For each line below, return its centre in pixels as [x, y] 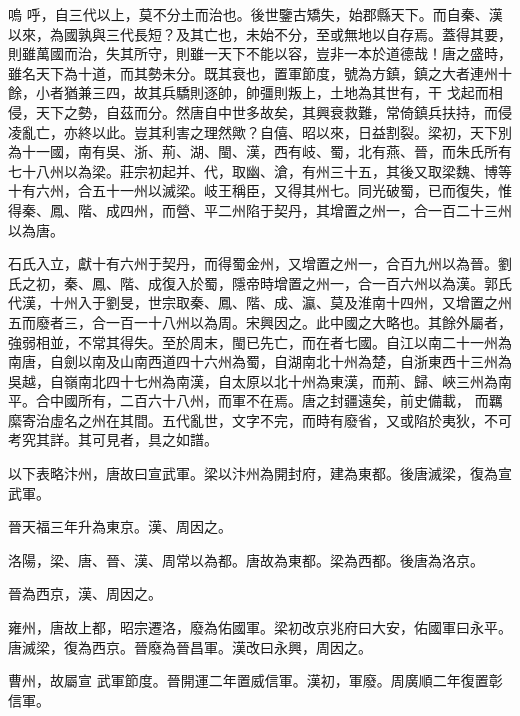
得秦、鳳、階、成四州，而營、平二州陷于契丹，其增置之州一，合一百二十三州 [260, 209]
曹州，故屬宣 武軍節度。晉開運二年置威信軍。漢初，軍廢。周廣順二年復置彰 [255, 680]
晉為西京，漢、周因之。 [85, 593]
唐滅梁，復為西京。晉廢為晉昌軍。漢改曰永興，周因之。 [190, 646]
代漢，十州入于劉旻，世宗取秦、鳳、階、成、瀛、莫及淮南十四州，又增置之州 [260, 302]
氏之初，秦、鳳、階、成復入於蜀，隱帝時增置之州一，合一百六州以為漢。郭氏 [260, 282]
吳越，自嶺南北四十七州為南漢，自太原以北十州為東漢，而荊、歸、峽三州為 [253, 380]
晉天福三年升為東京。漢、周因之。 [120, 526]
